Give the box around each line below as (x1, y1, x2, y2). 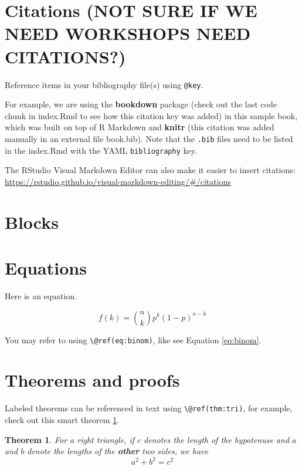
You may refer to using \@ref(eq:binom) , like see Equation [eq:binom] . (5, 333, 262, 346)
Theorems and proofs (5, 368, 180, 392)
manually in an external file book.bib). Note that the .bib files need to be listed (5, 132, 293, 144)
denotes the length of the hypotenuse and (144, 433, 290, 445)
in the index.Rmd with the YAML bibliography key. (5, 144, 197, 156)
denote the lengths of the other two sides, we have (27, 445, 208, 457)
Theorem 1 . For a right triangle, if (5, 433, 134, 445)
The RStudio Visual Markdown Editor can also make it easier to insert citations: (5, 164, 296, 176)
